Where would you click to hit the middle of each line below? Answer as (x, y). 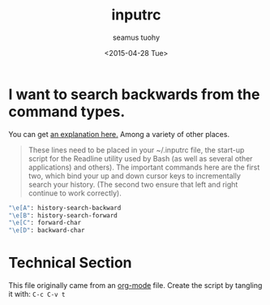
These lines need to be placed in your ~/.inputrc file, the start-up (136, 150)
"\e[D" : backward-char (47, 230)
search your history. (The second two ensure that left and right (133, 184)
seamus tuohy (136, 37)
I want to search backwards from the (134, 94)
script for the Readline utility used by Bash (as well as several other (140, 158)
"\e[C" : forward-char (45, 223)
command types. (67, 112)
